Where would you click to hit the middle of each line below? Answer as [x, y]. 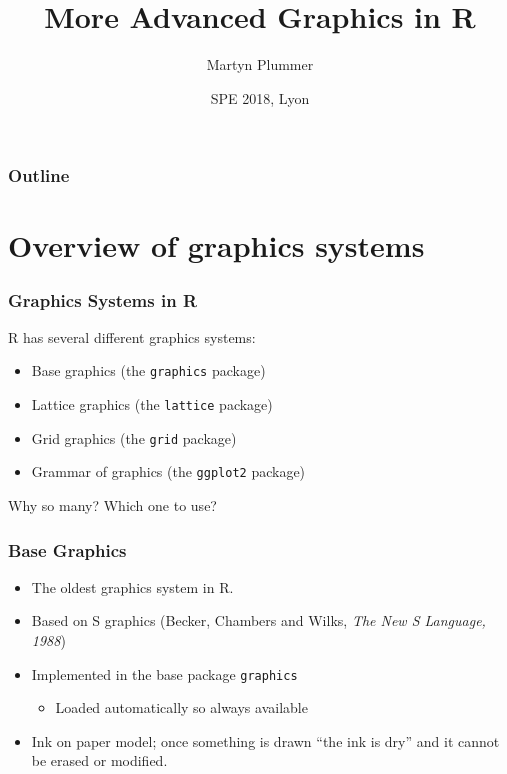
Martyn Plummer [260, 64]
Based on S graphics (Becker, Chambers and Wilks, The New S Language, [258, 620]
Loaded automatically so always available [181, 707]
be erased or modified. [99, 760]
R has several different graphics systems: [132, 336]
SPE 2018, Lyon [260, 97]
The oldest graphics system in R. [132, 586]
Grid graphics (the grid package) [134, 437]
